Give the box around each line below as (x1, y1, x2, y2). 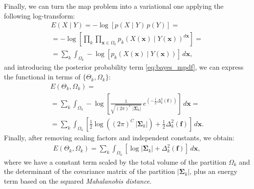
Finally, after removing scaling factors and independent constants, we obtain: (4, 132, 234, 142)
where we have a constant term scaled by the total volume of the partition (4, 156, 227, 167)
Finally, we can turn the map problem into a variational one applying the (4, 1, 224, 11)
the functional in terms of (4, 72, 81, 82)
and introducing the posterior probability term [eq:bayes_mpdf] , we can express (4, 62, 244, 72)
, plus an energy (190, 166, 237, 176)
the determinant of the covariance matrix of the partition (4, 166, 175, 176)
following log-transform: (4, 10, 75, 20)
